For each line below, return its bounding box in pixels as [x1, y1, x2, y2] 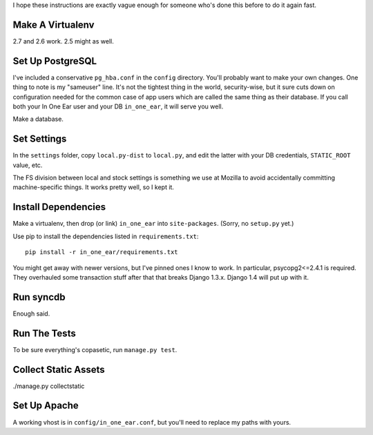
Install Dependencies [12, 201, 106, 213]
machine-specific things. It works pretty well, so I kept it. [12, 183, 174, 191]
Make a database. [12, 115, 64, 124]
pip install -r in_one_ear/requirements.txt [25, 249, 179, 256]
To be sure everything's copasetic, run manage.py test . [12, 345, 178, 354]
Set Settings [12, 133, 67, 145]
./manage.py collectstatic [12, 382, 85, 390]
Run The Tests [12, 327, 76, 339]
